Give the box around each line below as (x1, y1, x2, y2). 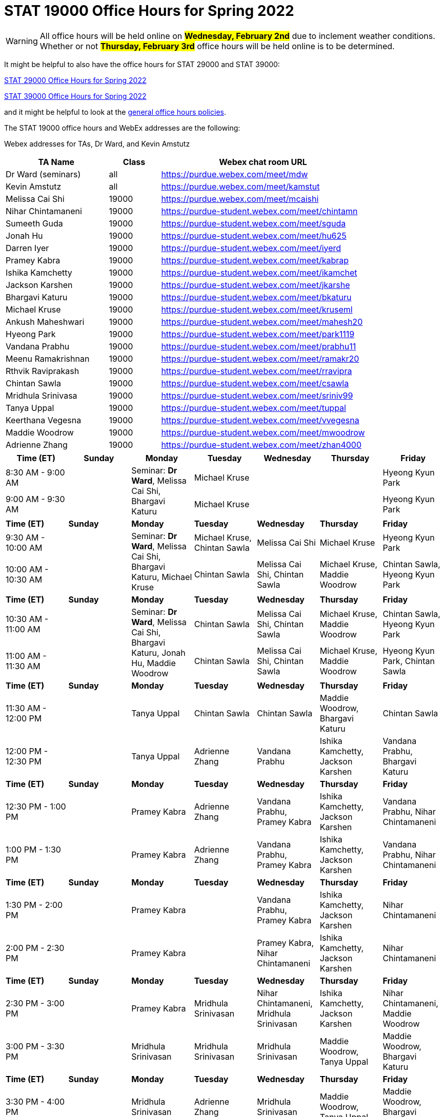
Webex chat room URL (219, 156, 307, 167)
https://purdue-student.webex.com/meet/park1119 (161, 328, 355, 339)
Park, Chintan (382, 655, 435, 666)
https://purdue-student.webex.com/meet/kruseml (161, 304, 353, 315)
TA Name (38, 156, 75, 167)
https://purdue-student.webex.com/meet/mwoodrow (161, 427, 365, 438)
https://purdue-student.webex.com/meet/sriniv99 (161, 390, 353, 401)
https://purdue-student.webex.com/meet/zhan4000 (161, 439, 362, 450)
